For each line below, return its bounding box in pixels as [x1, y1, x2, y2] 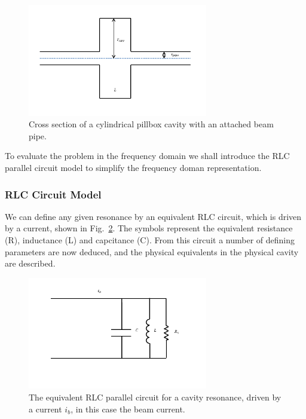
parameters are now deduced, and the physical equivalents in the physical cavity [5, 245, 299, 258]
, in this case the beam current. [71, 402, 185, 415]
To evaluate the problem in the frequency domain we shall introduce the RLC [5, 149, 290, 162]
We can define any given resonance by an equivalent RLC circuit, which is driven [5, 210, 302, 222]
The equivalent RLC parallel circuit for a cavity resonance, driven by [29, 390, 281, 403]
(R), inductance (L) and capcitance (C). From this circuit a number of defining [5, 233, 295, 246]
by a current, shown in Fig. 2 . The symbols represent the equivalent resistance [5, 222, 293, 234]
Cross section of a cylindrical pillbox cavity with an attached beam [29, 118, 274, 130]
